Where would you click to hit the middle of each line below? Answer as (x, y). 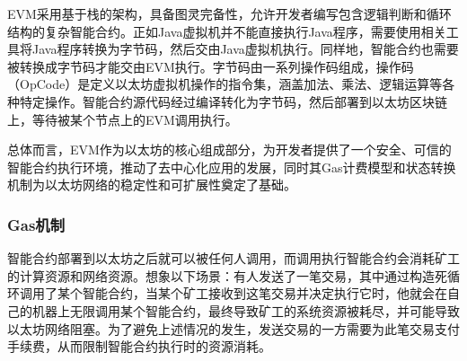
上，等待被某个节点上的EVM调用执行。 (123, 119)
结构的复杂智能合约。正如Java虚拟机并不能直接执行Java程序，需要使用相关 (227, 31)
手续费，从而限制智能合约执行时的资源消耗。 (139, 346)
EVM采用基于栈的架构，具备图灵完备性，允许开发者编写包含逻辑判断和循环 (229, 13)
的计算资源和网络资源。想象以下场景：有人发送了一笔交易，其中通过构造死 (227, 275)
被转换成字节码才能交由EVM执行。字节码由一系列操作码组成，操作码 (211, 66)
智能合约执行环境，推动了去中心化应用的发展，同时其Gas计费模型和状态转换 (232, 167)
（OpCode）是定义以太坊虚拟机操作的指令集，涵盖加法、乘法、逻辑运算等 (225, 84)
